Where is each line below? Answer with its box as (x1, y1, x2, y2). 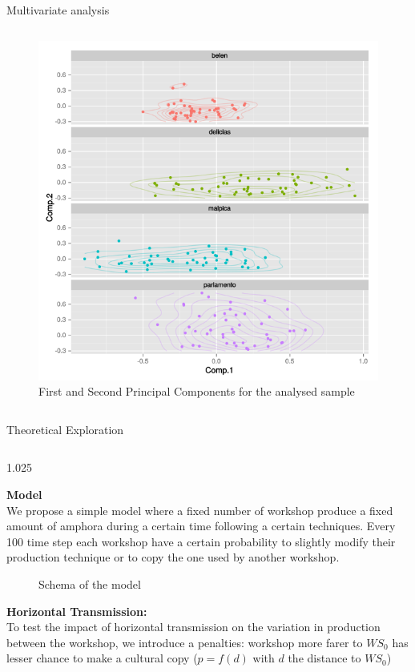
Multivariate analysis (6, 2, 110, 18)
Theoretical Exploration (6, 421, 124, 437)
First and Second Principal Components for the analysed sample (38, 383, 355, 400)
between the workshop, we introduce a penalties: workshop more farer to (6, 634, 363, 650)
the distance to (288, 650, 361, 666)
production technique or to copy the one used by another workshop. (6, 549, 340, 565)
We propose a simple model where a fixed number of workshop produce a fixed (6, 501, 393, 518)
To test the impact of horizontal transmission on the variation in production (6, 618, 381, 635)
